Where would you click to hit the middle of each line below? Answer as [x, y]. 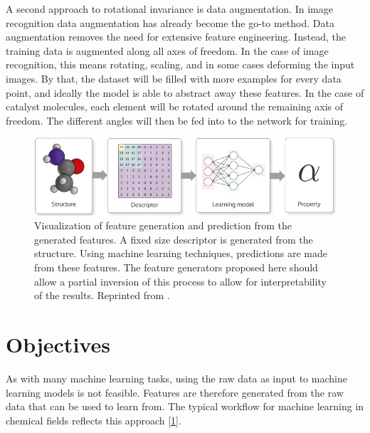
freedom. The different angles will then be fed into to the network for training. [177, 120]
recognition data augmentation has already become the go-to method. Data [170, 22]
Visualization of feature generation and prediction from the [163, 225]
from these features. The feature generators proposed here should [176, 267]
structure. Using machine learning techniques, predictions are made [181, 253]
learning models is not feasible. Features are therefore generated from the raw [175, 392]
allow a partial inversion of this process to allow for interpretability [180, 281]
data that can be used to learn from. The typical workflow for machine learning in [185, 406]
